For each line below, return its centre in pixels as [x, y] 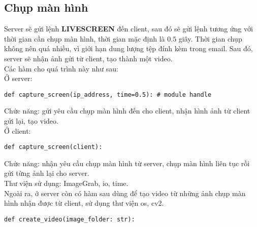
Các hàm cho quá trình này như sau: [61, 68]
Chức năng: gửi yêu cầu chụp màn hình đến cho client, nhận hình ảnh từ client [127, 111]
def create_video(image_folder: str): [70, 219]
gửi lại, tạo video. [31, 121]
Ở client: [18, 130]
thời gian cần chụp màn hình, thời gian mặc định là [85, 38]
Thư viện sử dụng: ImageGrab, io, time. [66, 183]
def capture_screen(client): [53, 147]
